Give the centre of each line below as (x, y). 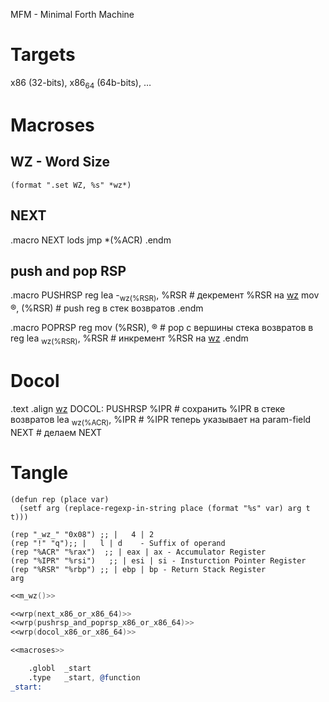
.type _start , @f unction (84, 677)
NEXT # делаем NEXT (56, 432)
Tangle (39, 472)
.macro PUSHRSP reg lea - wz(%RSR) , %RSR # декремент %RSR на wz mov (165, 296)
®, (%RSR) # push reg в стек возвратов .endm (107, 308)
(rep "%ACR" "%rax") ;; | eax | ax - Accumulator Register (138, 552)
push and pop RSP (68, 270)
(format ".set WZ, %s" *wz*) (71, 185)
